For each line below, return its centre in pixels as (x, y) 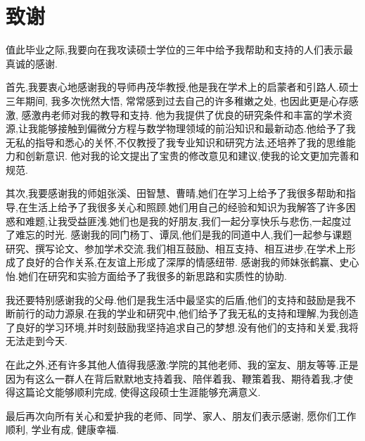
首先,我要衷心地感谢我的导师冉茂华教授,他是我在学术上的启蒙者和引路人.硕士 (182, 87)
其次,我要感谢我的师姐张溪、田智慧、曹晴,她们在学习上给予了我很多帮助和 (176, 193)
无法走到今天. (37, 341)
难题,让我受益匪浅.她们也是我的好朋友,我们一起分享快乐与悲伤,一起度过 (188, 220)
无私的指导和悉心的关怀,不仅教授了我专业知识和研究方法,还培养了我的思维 (176, 142)
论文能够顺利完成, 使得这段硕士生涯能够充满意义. (148, 392)
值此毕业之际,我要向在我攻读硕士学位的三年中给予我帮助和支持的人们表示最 (179, 50)
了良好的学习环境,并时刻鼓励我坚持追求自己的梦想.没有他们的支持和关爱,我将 (182, 327)
